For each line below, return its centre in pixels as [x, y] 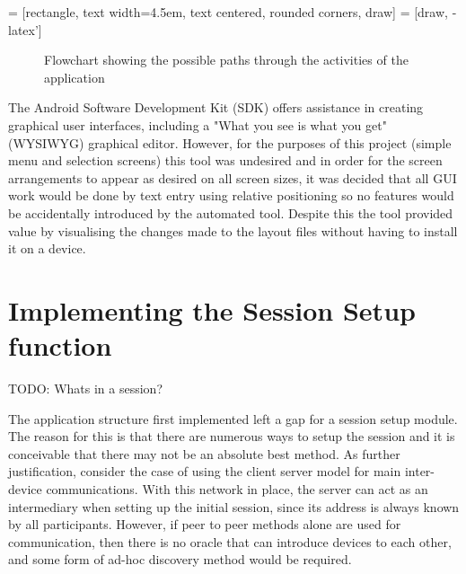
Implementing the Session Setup [212, 309]
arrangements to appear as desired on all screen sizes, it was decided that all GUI [233, 177]
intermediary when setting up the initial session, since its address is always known [234, 506]
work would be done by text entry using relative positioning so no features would [231, 195]
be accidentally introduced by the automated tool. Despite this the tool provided [231, 212]
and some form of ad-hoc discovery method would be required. [180, 559]
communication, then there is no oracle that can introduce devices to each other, [230, 541]
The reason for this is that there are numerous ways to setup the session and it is [232, 436]
